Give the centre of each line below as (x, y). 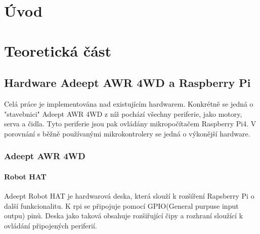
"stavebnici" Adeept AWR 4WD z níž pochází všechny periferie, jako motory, (123, 113)
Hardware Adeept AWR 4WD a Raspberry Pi (127, 83)
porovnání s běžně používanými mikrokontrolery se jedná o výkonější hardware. (127, 133)
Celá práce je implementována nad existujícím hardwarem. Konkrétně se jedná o (129, 103)
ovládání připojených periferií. (51, 225)
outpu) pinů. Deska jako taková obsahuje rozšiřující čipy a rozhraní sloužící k (124, 216)
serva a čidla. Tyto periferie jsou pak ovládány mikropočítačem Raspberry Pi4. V (130, 124)
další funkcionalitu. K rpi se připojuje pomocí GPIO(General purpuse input (121, 205)
